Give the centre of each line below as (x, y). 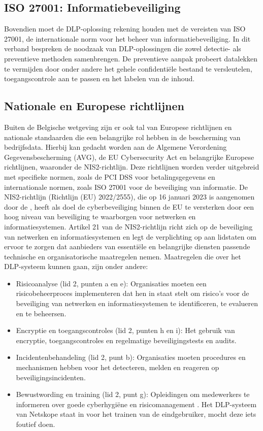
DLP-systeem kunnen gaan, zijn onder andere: (76, 266)
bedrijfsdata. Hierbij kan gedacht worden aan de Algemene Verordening (116, 147)
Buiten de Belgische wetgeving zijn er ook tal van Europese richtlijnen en (118, 127)
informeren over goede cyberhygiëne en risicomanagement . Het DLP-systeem (136, 404)
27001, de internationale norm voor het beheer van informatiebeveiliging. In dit (127, 38)
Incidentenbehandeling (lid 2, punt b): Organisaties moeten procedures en (131, 357)
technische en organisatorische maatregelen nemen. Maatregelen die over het (123, 256)
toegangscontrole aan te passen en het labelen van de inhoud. (100, 78)
